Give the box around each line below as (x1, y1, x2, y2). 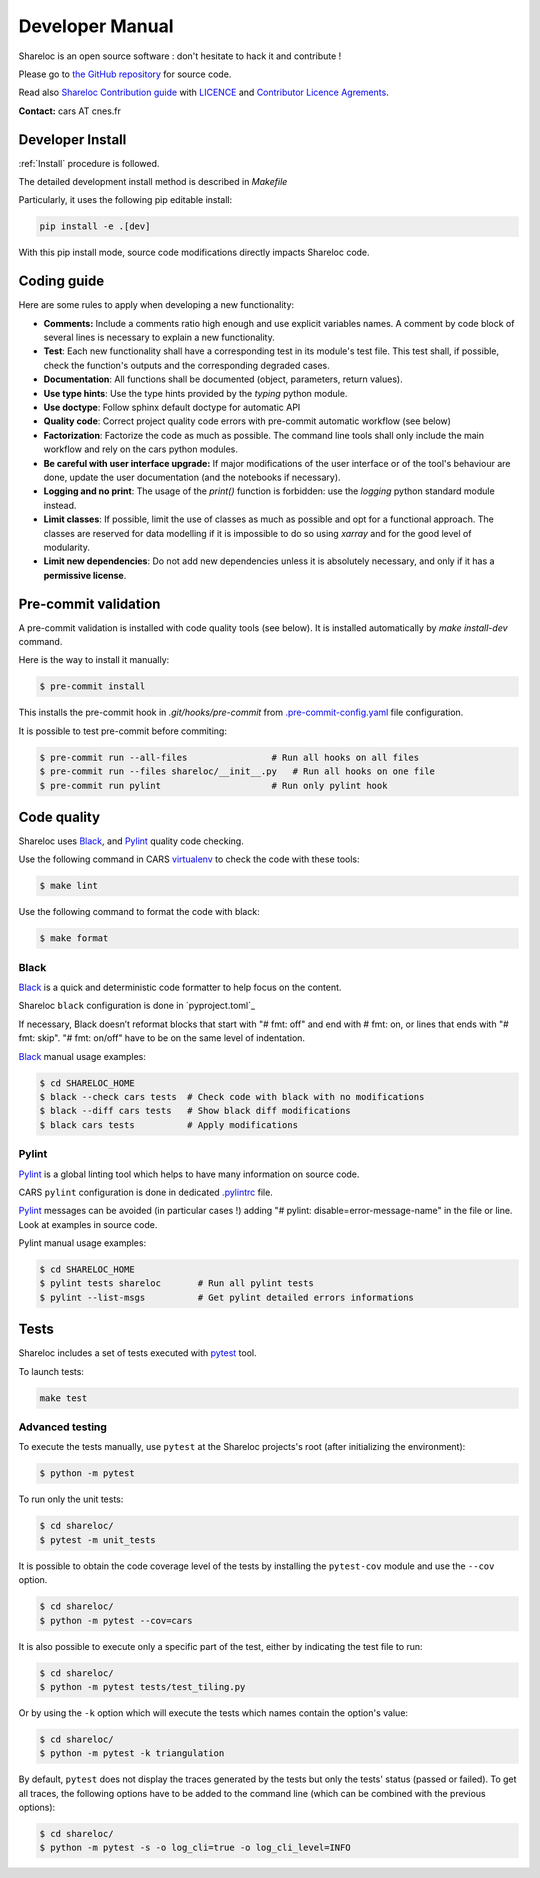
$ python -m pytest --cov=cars (39, 1615, 194, 1626)
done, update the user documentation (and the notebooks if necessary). (43, 471, 341, 483)
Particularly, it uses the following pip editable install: (18, 194, 233, 206)
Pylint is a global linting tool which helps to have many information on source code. (18, 1168, 360, 1180)
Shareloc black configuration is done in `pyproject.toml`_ (18, 1000, 255, 1012)
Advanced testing (18, 1420, 107, 1434)
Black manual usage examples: (18, 1050, 147, 1062)
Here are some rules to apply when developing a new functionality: (18, 299, 295, 311)
